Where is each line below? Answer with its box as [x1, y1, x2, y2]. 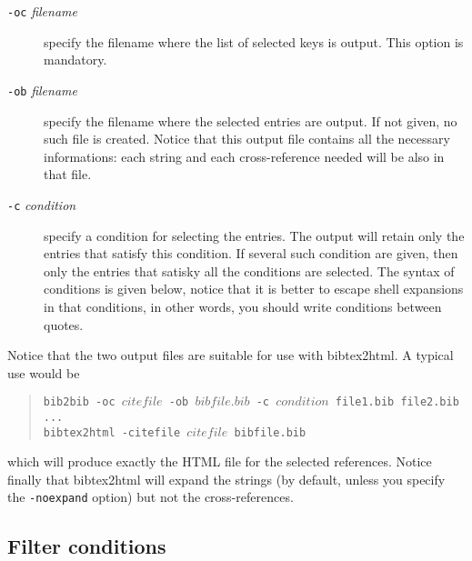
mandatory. [44, 50, 107, 69]
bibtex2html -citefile [43, 426, 181, 439]
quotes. [44, 315, 84, 334]
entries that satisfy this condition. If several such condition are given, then [44, 244, 458, 263]
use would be [7, 363, 80, 382]
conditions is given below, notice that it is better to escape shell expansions [44, 279, 464, 298]
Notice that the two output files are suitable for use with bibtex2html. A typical [7, 346, 454, 365]
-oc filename [7, 2, 77, 20]
